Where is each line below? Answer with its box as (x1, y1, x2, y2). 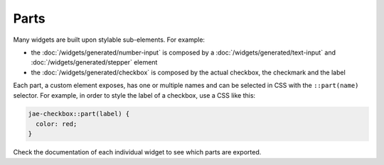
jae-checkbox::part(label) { (28, 110, 130, 118)
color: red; (36, 120, 78, 127)
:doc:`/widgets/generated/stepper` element (31, 58, 158, 67)
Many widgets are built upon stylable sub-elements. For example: (13, 35, 206, 44)
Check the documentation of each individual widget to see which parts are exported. (13, 148, 262, 157)
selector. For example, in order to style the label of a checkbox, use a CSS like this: (13, 91, 256, 99)
